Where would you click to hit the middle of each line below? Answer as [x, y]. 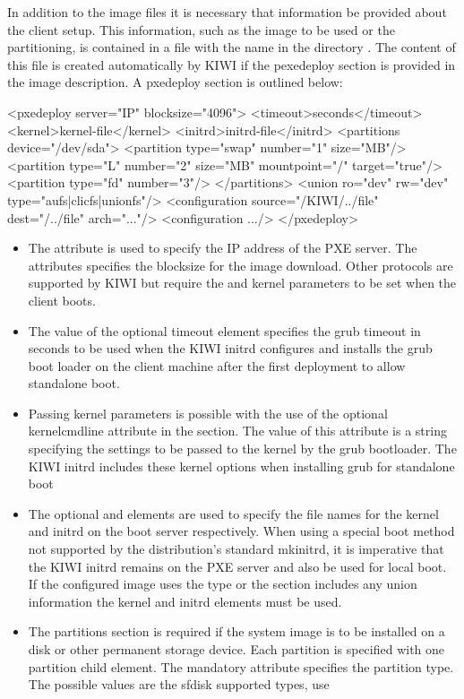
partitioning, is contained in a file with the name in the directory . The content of [232, 47]
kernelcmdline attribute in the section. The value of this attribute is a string [237, 431]
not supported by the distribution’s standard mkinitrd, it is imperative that [236, 549]
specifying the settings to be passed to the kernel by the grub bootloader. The [242, 449]
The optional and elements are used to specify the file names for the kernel [233, 513]
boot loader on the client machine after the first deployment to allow [217, 365]
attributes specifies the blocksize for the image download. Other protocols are [241, 265]
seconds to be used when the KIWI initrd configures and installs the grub [230, 348]
